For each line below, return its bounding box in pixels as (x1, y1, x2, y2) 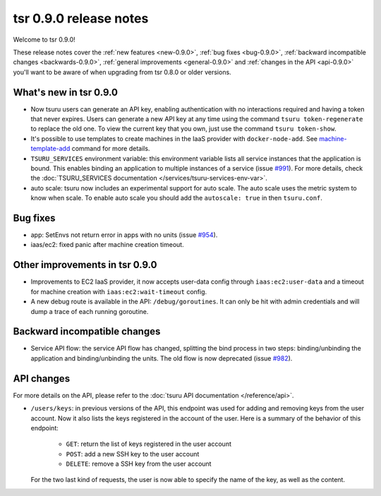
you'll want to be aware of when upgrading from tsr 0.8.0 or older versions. (13, 68, 232, 76)
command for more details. (71, 145, 150, 153)
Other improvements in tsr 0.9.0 (13, 259, 157, 271)
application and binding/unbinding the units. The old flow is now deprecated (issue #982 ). (30, 353, 293, 363)
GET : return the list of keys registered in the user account (66, 440, 232, 448)
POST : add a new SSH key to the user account (66, 449, 200, 458)
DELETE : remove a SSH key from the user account (66, 459, 212, 468)
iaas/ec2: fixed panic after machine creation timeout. (30, 241, 184, 249)
